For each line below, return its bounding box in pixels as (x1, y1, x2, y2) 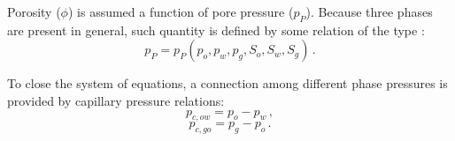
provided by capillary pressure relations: (7, 91, 225, 109)
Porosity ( (7, 3, 61, 20)
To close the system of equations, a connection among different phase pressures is (7, 74, 448, 93)
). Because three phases (305, 3, 433, 20)
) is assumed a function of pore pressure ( (67, 3, 294, 20)
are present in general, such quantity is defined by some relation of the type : (7, 20, 425, 39)
